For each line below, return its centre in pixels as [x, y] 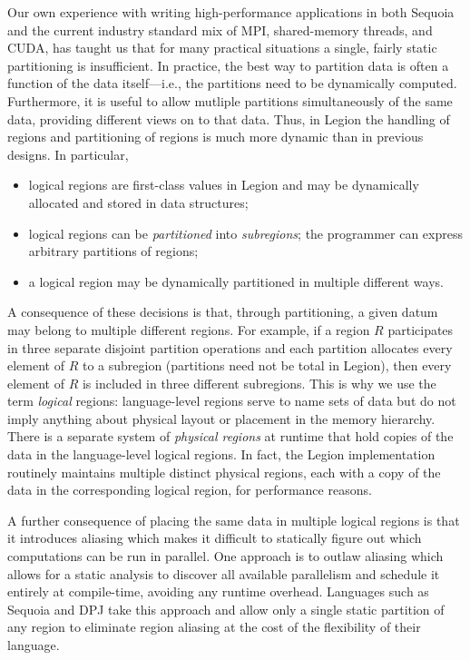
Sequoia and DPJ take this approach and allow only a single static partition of [226, 609]
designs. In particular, [68, 154]
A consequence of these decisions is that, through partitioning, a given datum [223, 312]
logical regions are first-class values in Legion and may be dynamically [224, 185]
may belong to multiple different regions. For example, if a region [189, 329]
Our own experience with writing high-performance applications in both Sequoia [231, 12]
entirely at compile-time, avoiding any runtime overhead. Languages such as [218, 591]
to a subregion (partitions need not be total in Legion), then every [267, 365]
